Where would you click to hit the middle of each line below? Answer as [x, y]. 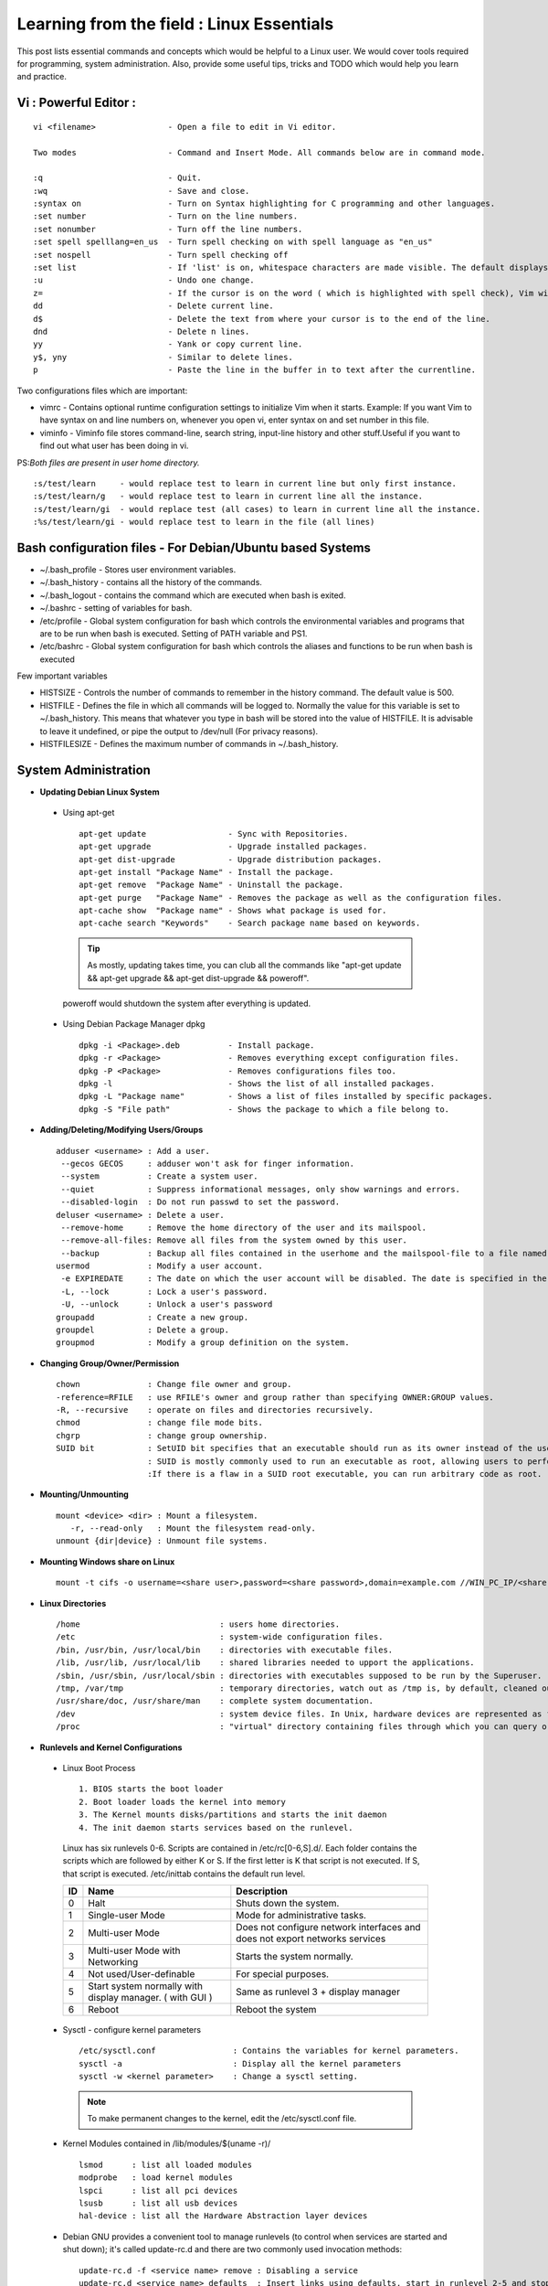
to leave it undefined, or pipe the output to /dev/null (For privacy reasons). [179, 731]
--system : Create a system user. [160, 1176]
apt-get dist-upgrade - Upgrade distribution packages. [231, 859]
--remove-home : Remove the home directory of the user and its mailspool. [244, 1227]
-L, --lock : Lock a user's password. [164, 1291]
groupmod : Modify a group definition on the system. [203, 1343]
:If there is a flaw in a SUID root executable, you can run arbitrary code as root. [345, 1474]
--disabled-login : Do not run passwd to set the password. [200, 1202]
